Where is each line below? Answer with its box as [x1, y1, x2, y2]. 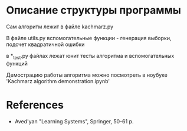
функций [6, 60, 28, 67]
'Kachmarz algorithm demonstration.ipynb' [6, 77, 110, 84]
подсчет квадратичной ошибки [6, 41, 85, 48]
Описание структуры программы [6, 4, 182, 17]
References [6, 98, 64, 112]
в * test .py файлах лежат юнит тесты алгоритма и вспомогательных [6, 52, 175, 61]
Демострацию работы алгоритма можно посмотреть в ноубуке [6, 71, 168, 78]
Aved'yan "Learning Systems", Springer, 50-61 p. [14, 117, 134, 125]
